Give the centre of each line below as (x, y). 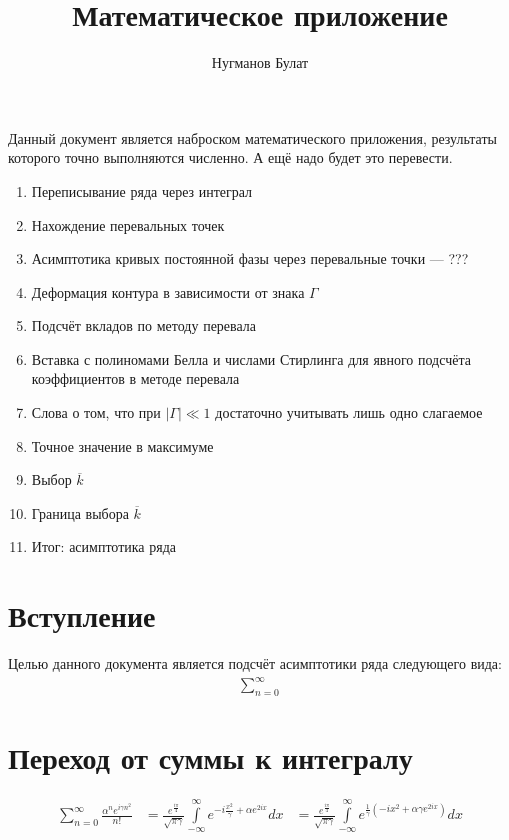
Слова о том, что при (96, 412)
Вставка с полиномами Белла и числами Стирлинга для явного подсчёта (251, 358)
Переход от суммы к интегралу (210, 757)
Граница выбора (80, 512)
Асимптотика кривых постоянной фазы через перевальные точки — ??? (250, 258)
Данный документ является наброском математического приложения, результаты (252, 137)
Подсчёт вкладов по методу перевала (144, 325)
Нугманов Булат (260, 62)
